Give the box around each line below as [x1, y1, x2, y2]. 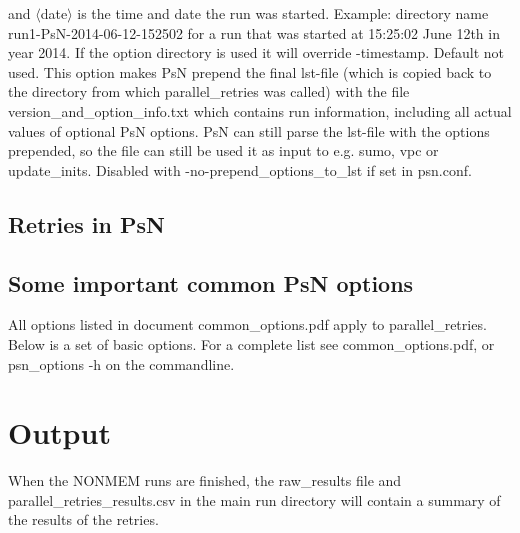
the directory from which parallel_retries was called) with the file [8, 81, 410, 102]
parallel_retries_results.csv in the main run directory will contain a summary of [8, 489, 501, 510]
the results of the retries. [8, 509, 159, 530]
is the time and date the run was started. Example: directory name [77, 3, 489, 23]
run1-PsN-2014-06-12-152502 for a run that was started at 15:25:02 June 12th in [8, 22, 500, 43]
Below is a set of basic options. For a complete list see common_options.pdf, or [8, 333, 495, 354]
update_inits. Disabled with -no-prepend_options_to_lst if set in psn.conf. [8, 159, 472, 180]
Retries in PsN [8, 208, 165, 239]
